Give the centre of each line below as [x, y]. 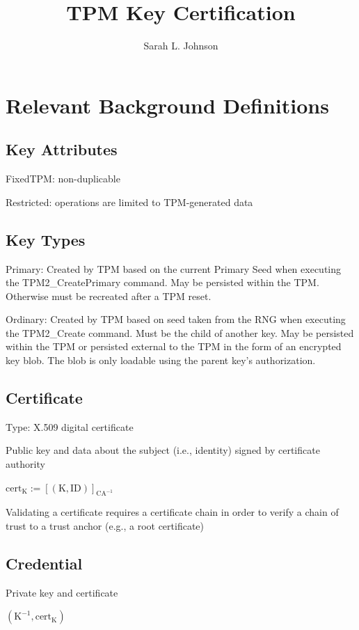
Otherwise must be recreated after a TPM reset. [109, 296]
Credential [44, 564]
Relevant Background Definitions [167, 105]
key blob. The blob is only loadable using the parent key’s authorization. [161, 360]
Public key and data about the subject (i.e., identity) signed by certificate [163, 450]
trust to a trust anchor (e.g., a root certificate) [105, 526]
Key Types [46, 239]
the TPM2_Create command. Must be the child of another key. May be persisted [180, 332]
